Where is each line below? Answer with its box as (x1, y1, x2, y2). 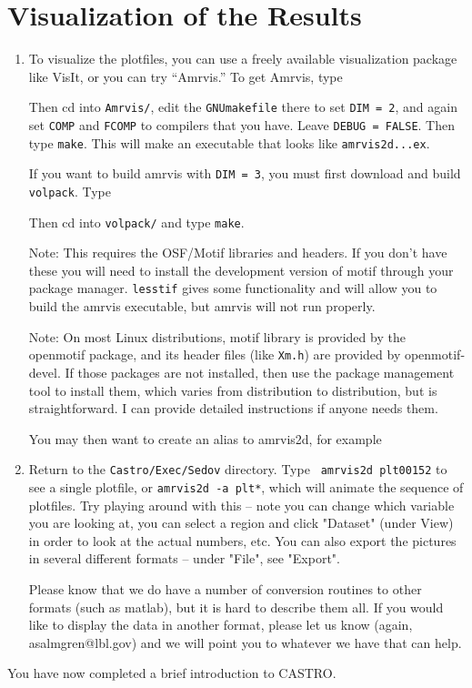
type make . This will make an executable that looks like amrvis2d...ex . (28, 133, 430, 152)
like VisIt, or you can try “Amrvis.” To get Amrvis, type (28, 66, 343, 86)
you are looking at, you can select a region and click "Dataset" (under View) (28, 513, 454, 532)
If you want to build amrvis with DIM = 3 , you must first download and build (28, 164, 461, 183)
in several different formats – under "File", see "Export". (28, 549, 340, 568)
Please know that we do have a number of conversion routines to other (28, 580, 422, 598)
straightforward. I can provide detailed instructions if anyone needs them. (28, 399, 438, 418)
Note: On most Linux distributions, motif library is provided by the (28, 327, 406, 346)
